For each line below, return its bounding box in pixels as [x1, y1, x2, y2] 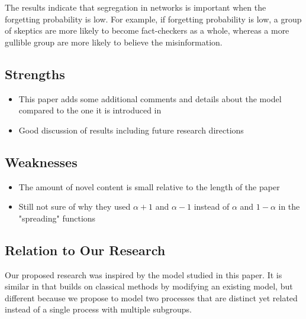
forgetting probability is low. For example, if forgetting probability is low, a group [5, 12, 302, 25]
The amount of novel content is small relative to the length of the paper [18, 180, 280, 193]
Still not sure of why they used [18, 200, 131, 213]
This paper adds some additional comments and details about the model [18, 92, 282, 105]
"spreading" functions [18, 211, 96, 224]
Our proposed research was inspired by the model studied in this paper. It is [5, 268, 282, 281]
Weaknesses [5, 152, 78, 171]
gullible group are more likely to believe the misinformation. [5, 35, 223, 48]
